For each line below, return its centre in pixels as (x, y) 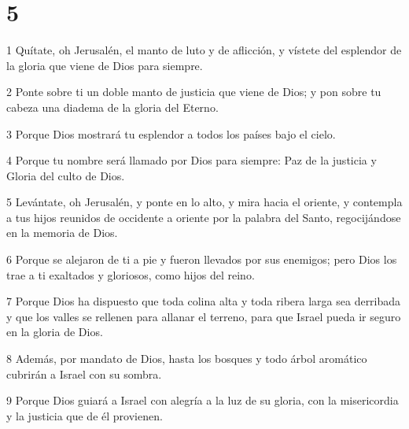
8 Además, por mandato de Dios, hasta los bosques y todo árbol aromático (187, 359)
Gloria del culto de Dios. (66, 175)
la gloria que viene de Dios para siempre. (105, 65)
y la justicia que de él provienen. (85, 415)
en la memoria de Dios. (62, 233)
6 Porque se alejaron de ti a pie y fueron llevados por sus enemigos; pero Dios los (202, 259)
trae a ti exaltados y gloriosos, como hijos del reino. (131, 274)
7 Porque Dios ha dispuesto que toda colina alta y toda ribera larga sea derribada (204, 301)
